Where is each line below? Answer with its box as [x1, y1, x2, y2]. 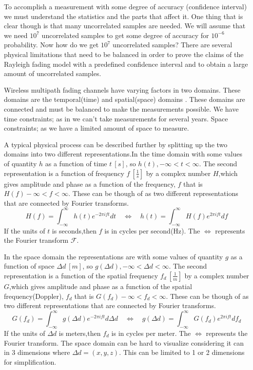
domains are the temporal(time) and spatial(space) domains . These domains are [4, 94, 245, 104]
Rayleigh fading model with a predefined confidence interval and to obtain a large [4, 58, 248, 69]
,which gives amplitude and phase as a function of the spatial [9, 281, 192, 291]
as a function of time [45, 158, 107, 168]
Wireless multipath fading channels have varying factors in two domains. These [4, 84, 241, 95]
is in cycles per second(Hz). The [104, 225, 200, 235]
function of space [4, 261, 55, 271]
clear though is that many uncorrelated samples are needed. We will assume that [4, 20, 246, 31]
